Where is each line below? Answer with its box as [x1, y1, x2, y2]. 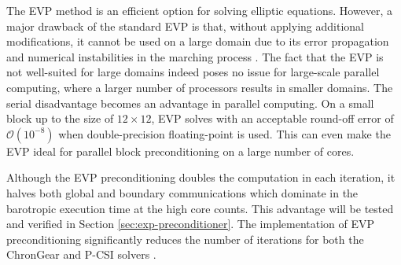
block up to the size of [6, 110, 114, 127]
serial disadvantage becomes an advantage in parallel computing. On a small [6, 94, 374, 111]
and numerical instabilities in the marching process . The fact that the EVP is [6, 48, 384, 64]
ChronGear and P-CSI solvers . [6, 246, 156, 263]
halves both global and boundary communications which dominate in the [6, 184, 359, 201]
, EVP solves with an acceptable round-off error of [151, 110, 394, 127]
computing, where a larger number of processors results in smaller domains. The [6, 79, 393, 95]
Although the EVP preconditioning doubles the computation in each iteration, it [6, 169, 395, 186]
